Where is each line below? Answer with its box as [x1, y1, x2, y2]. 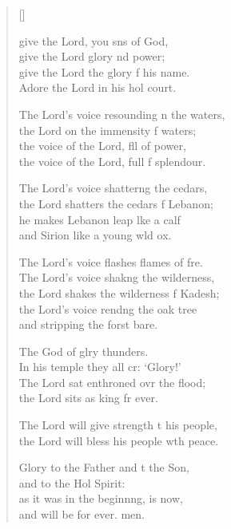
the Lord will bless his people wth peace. [18, 432, 219, 448]
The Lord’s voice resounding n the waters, [18, 105, 225, 122]
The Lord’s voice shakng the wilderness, [18, 269, 215, 286]
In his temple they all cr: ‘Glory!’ [18, 358, 181, 375]
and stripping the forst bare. [18, 316, 158, 333]
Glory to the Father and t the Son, [18, 459, 189, 476]
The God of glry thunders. [18, 342, 149, 359]
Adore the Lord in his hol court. [18, 79, 177, 96]
